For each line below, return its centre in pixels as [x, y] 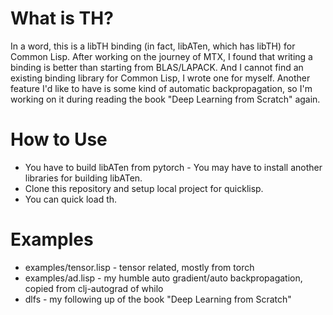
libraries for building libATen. [83, 178]
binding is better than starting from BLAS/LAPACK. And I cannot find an [157, 67]
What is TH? [62, 18]
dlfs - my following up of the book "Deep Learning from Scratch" [158, 299]
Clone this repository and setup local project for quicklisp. [144, 188]
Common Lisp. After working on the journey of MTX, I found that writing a [161, 56]
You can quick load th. [71, 199]
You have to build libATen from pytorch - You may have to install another [173, 167]
